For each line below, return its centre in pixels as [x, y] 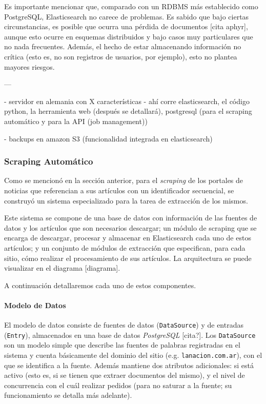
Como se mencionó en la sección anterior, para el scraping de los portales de [124, 180]
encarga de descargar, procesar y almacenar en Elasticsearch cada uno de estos [128, 238]
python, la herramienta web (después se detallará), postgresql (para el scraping [128, 111]
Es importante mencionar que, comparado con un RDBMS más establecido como [131, 6]
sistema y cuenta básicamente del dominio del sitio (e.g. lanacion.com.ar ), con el [133, 355]
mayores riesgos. [29, 66]
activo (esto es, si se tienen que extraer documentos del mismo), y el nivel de [125, 375]
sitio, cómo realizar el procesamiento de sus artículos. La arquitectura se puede [128, 258]
